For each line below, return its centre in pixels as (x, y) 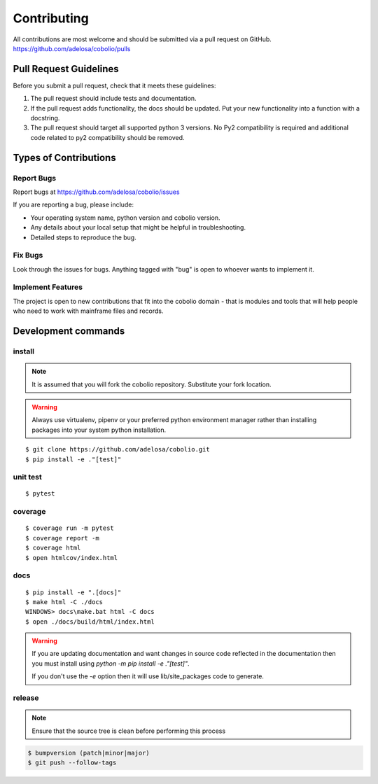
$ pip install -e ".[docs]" (73, 592)
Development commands (69, 331)
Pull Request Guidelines (66, 69)
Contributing (51, 18)
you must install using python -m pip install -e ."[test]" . (111, 663)
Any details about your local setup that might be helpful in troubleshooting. (138, 227)
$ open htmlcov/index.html (72, 558)
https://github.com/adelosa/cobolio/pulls (72, 48)
